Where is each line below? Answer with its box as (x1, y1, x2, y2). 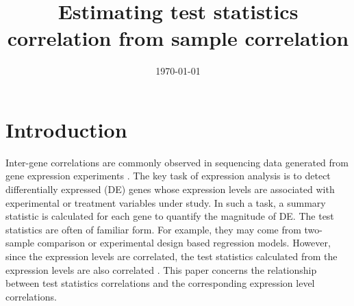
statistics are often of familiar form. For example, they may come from (5, 222, 301, 236)
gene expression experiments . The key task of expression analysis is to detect (5, 168, 331, 183)
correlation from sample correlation (7, 24, 349, 52)
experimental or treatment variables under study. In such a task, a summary (5, 195, 326, 209)
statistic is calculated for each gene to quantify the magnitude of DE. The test (5, 209, 334, 223)
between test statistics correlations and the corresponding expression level (5, 276, 315, 290)
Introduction (5, 115, 127, 143)
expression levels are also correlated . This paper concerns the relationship (5, 262, 317, 277)
